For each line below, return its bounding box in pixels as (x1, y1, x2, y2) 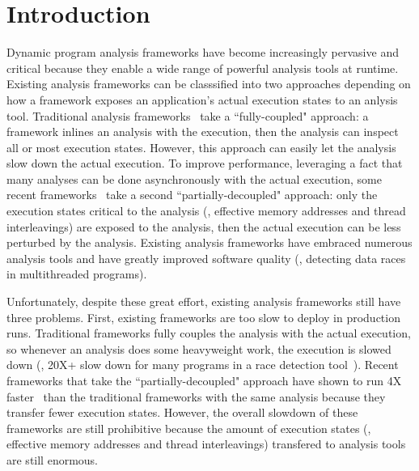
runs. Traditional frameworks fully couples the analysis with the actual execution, (6, 325, 411, 342)
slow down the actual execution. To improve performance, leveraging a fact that (6, 155, 403, 172)
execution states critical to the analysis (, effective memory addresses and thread (6, 202, 406, 219)
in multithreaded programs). (6, 265, 147, 282)
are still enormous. (6, 451, 99, 468)
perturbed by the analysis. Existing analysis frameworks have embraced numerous (6, 234, 413, 251)
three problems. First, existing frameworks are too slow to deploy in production (6, 308, 400, 325)
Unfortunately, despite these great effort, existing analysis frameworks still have (6, 293, 401, 310)
